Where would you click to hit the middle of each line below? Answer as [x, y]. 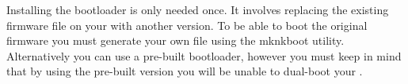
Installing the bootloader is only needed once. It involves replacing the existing [198, 9]
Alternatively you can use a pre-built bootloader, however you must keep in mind [204, 55]
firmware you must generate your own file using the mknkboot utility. [175, 40]
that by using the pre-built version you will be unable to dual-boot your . [185, 71]
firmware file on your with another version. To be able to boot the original [187, 25]
